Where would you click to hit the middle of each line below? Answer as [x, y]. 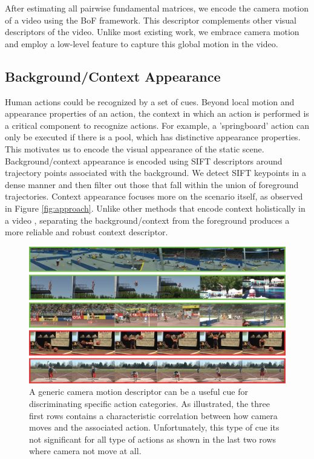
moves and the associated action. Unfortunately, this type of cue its [154, 427]
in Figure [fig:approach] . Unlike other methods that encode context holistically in [155, 208]
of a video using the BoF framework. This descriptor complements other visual [151, 20]
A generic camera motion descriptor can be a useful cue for [139, 392]
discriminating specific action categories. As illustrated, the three [149, 403]
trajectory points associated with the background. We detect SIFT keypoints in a [156, 173]
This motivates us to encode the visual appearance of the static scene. [135, 148]
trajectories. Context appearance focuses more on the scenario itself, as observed [154, 196]
